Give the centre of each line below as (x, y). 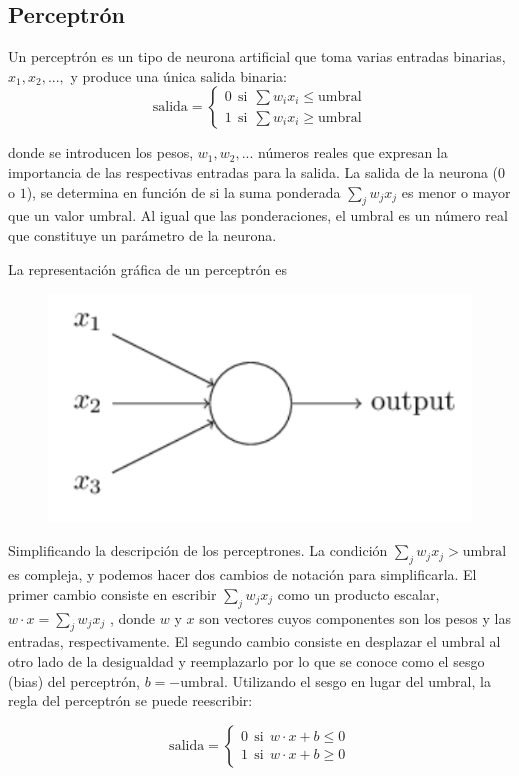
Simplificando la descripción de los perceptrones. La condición (198, 550)
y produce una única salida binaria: (178, 75)
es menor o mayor (456, 191)
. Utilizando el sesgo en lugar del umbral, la (357, 680)
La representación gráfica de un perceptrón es (147, 268)
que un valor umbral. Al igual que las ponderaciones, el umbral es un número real (258, 215)
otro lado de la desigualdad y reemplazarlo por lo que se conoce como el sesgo (246, 661)
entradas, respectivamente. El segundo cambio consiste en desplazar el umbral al (254, 641)
